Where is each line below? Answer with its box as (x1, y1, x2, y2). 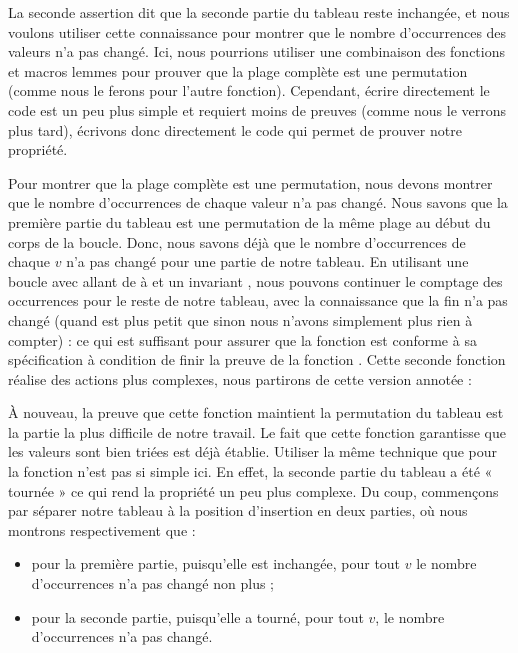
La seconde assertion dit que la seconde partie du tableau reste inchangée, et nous (8, 2, 510, 22)
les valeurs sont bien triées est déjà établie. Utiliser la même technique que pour (8, 441, 498, 462)
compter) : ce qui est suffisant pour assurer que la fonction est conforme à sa (8, 329, 477, 350)
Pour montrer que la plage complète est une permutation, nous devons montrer (8, 172, 493, 193)
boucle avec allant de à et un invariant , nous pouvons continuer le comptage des (8, 270, 503, 291)
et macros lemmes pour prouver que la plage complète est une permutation (8, 60, 468, 81)
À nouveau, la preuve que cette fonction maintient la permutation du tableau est (8, 402, 504, 423)
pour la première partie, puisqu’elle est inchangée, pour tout (31, 553, 401, 574)
